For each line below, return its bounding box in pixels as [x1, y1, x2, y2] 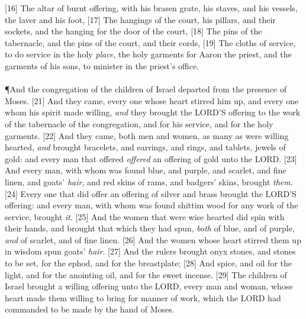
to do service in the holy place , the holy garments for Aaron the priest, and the [5, 48, 292, 60]
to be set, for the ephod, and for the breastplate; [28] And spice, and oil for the [5, 257, 292, 269]
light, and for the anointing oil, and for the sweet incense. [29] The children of [5, 268, 287, 281]
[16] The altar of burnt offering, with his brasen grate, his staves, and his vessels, [5, 2, 298, 14]
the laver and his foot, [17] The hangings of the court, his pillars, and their [5, 13, 276, 25]
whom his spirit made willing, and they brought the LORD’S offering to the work [5, 106, 301, 118]
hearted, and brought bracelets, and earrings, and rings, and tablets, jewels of [5, 141, 286, 153]
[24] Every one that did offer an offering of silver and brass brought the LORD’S [5, 187, 297, 199]
